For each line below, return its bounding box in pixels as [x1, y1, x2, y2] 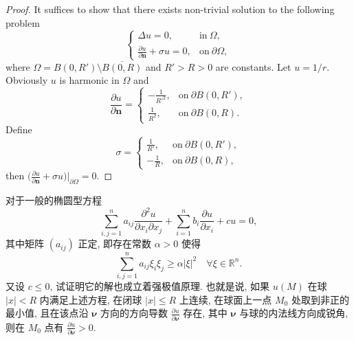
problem [5, 15, 40, 30]
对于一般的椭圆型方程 [5, 193, 102, 207]
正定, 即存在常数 [78, 236, 151, 251]
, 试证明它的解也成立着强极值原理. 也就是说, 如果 [49, 279, 270, 293]
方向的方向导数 [100, 306, 168, 320]
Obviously [5, 73, 48, 87]
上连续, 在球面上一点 [179, 292, 272, 306]
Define [5, 122, 32, 137]
